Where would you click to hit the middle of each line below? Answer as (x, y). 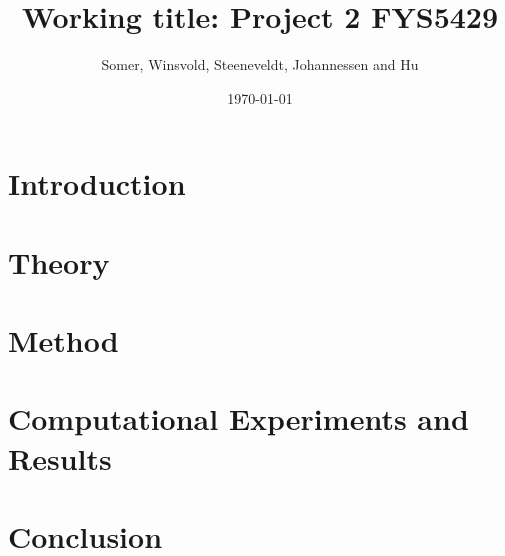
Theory (59, 261)
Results (60, 457)
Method (63, 340)
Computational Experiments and (238, 418)
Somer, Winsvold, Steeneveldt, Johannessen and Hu (260, 64)
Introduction (97, 183)
